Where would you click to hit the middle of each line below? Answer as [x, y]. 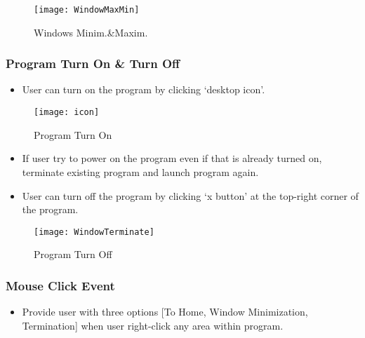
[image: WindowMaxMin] [87, 10]
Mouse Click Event [60, 285]
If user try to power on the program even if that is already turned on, [172, 158]
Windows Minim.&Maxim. [91, 32]
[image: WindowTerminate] [94, 232]
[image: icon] [67, 113]
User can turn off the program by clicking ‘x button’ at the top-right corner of [190, 195]
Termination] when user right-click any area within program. [153, 325]
